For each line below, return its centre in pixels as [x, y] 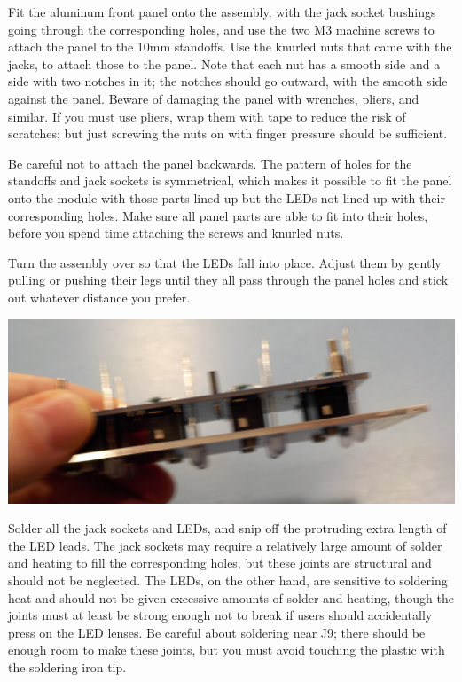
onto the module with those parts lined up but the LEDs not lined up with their [227, 197]
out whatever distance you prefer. [99, 297]
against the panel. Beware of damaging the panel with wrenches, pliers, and [214, 98]
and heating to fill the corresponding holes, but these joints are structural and [220, 563]
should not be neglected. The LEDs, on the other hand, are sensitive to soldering [228, 580]
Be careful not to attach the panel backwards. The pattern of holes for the [210, 163]
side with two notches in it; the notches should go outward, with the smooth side [228, 81]
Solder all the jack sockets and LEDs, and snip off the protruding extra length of [227, 528]
